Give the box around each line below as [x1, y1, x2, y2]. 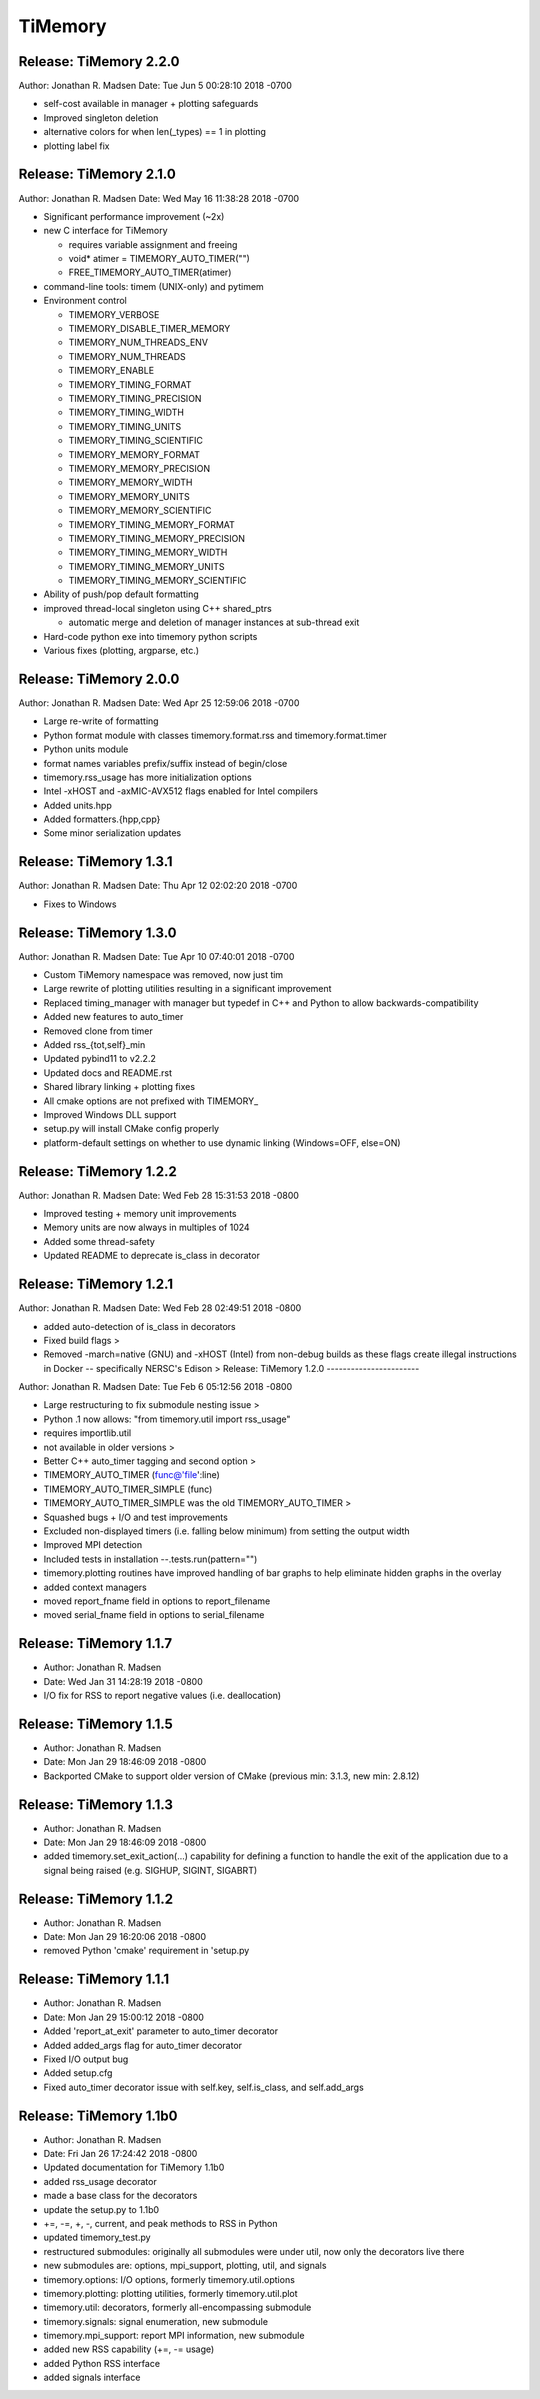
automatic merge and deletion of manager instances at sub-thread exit [68, 616, 360, 629]
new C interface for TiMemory [43, 225, 169, 237]
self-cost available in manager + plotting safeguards [43, 98, 259, 110]
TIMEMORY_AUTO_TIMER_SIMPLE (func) [43, 1483, 213, 1495]
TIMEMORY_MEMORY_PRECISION [68, 462, 211, 474]
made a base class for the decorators [43, 2190, 198, 2202]
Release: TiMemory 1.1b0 [18, 2107, 178, 2124]
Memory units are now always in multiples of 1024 [43, 1221, 250, 1234]
